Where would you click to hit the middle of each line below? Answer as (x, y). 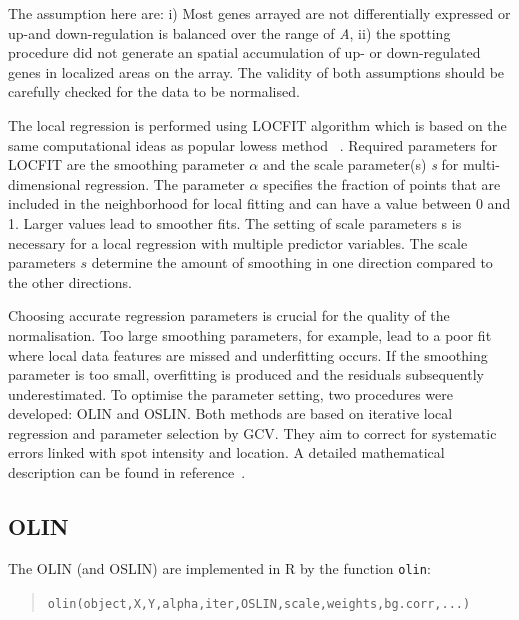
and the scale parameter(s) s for (360, 164)
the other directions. (70, 281)
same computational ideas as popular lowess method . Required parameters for (253, 144)
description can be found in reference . (127, 472)
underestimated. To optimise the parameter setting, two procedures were (231, 393)
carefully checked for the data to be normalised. (154, 91)
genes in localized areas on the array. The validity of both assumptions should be (256, 71)
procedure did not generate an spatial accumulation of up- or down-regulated (244, 52)
